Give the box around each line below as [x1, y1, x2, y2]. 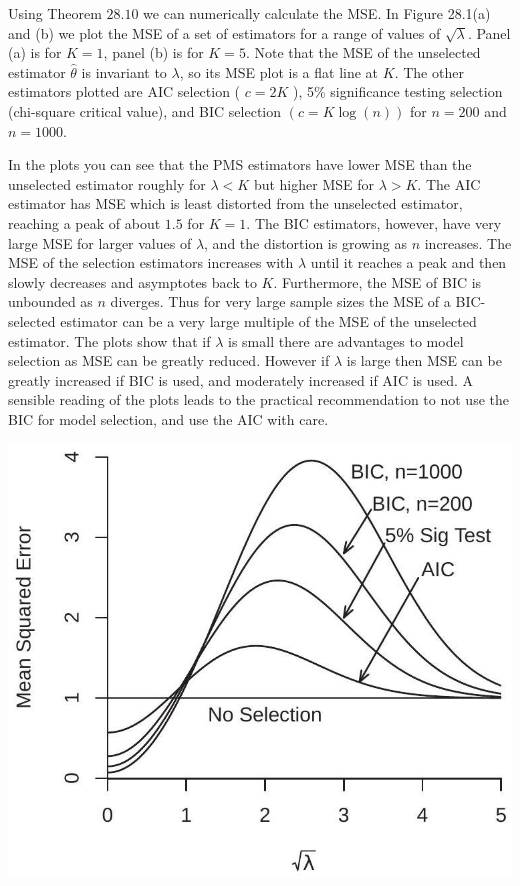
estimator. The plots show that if [8, 330, 211, 351]
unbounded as [8, 291, 93, 312]
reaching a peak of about [8, 212, 161, 233]
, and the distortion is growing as [204, 232, 407, 253]
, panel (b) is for [103, 42, 204, 63]
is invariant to [81, 61, 167, 82]
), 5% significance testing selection [292, 81, 503, 102]
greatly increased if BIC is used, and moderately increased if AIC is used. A [8, 369, 474, 390]
